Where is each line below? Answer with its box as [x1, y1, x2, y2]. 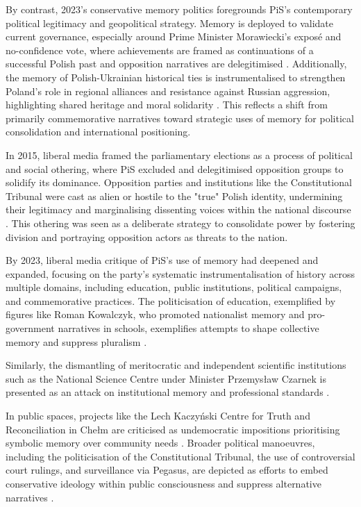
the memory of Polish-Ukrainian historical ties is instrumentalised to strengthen [6, 69, 346, 84]
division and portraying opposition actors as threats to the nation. [6, 229, 288, 244]
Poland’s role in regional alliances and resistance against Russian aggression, [6, 83, 330, 98]
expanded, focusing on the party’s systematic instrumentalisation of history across [6, 266, 355, 281]
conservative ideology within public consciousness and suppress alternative [6, 476, 321, 490]
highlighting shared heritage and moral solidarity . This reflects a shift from [6, 97, 328, 112]
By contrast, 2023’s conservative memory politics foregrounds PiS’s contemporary [6, 2, 353, 16]
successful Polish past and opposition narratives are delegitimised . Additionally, [6, 56, 347, 71]
